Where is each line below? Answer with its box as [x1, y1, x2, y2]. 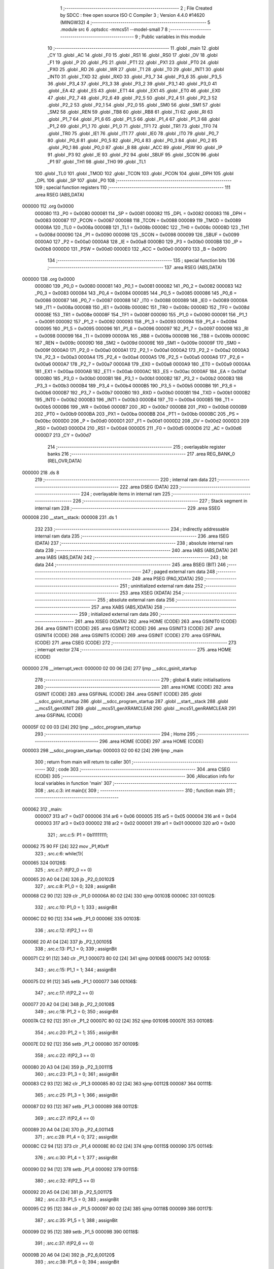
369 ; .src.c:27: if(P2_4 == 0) [35, 1115, 95, 1121]
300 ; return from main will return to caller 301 [35, 759, 131, 765]
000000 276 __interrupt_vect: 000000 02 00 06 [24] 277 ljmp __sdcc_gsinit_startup [22, 665, 197, 671]
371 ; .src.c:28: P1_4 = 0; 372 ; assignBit [35, 1133, 118, 1140]
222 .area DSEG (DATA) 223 [119, 484, 179, 490]
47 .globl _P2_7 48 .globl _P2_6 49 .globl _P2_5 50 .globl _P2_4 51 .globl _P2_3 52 [47, 94, 218, 101]
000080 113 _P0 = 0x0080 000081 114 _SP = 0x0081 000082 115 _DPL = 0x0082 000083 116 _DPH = [35, 210, 247, 216]
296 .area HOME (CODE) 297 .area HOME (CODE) [99, 738, 204, 744]
